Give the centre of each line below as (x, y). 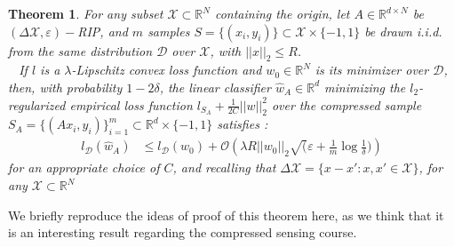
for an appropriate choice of (84, 167)
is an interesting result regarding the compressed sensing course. (183, 232)
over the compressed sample (346, 104)
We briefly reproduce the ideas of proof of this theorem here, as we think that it (226, 215)
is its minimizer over (372, 70)
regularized (37, 104)
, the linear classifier (215, 87)
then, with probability (65, 87)
